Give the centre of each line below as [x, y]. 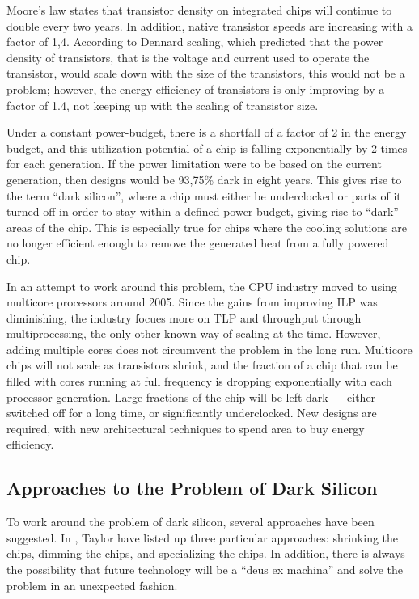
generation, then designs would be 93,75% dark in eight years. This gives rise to [204, 179]
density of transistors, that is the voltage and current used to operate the [188, 57]
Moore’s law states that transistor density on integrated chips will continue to [199, 10]
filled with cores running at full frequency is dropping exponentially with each [199, 381]
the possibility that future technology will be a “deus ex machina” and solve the [205, 569]
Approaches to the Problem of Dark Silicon [192, 488]
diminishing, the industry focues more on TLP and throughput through [184, 317]
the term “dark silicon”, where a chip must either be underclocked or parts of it [204, 195]
